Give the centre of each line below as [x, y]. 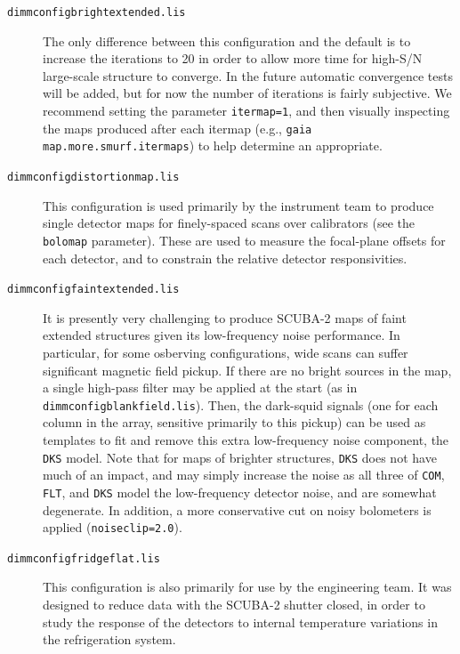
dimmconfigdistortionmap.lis [93, 177]
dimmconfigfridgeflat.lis [84, 558]
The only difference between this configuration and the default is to [227, 40]
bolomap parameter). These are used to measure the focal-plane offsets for [244, 240]
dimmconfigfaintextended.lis [93, 290]
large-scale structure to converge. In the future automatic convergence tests [248, 75]
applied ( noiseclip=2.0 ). [113, 527]
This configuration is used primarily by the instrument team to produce [238, 205]
